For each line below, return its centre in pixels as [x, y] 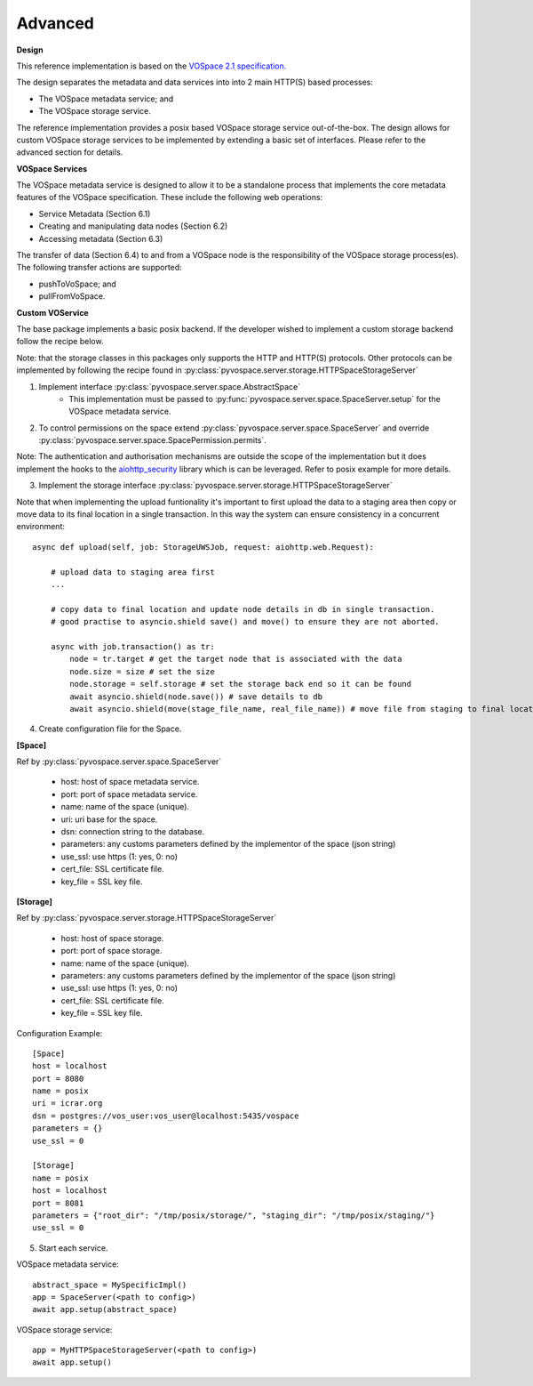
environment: [41, 527]
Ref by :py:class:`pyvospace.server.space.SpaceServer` [119, 761]
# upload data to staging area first [132, 572]
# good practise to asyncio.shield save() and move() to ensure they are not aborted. [245, 622]
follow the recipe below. [60, 342]
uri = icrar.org [68, 1104]
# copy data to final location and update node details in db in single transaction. [243, 609]
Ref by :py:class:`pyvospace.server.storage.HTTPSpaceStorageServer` [147, 918]
